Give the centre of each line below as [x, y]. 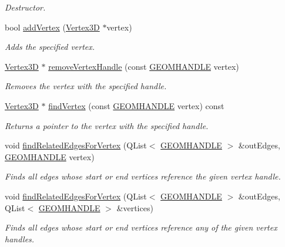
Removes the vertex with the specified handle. [86, 86]
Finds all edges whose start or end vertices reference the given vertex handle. [143, 176]
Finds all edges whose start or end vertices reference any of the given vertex [141, 227]
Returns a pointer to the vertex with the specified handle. [107, 125]
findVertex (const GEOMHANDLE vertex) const [136, 105]
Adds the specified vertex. [50, 47]
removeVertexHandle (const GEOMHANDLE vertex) [144, 66]
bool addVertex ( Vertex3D [52, 27]
